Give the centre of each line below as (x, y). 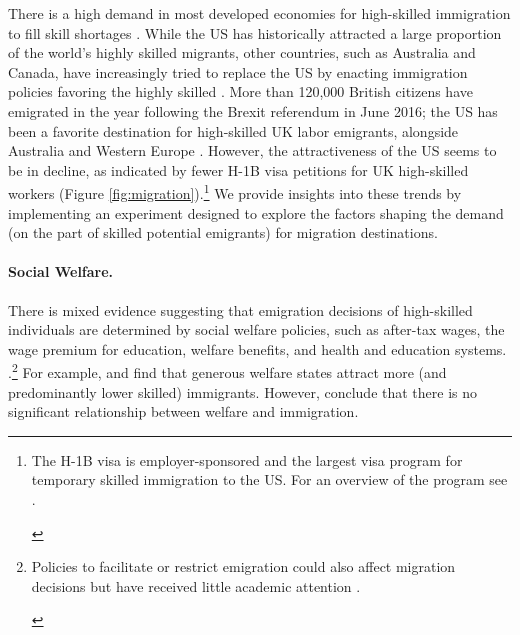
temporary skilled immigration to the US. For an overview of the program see (269, 479)
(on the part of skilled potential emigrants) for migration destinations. (223, 232)
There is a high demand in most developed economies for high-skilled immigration (259, 13)
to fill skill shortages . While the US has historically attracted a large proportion (255, 32)
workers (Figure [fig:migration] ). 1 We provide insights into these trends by (235, 191)
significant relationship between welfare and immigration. (183, 411)
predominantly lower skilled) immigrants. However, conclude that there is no (243, 391)
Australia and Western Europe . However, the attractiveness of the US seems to (252, 150)
